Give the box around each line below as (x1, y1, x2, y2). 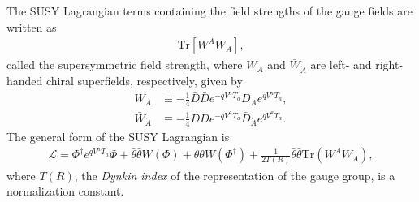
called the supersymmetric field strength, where (6, 56, 243, 73)
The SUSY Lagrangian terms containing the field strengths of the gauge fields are (6, 2, 413, 19)
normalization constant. (6, 183, 124, 200)
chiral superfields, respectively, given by (46, 71, 243, 88)
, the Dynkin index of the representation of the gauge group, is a (74, 166, 395, 183)
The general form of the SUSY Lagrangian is (6, 127, 230, 144)
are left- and (310, 56, 372, 73)
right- (375, 56, 404, 73)
